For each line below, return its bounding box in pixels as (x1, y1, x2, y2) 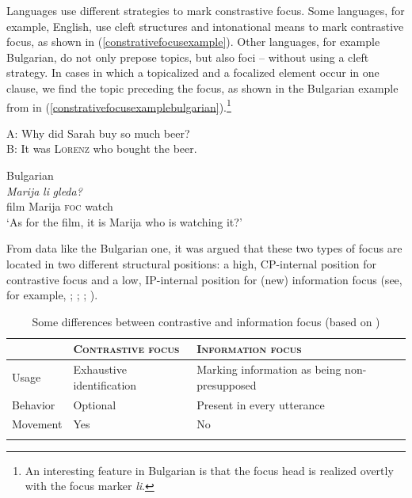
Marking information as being (196, 361, 341, 378)
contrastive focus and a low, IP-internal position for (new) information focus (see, (6, 271, 402, 287)
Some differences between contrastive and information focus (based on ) (32, 313, 380, 329)
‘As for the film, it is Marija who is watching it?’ (6, 213, 242, 230)
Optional (73, 396, 116, 412)
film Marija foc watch (6, 198, 113, 215)
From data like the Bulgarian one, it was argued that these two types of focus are (6, 240, 402, 257)
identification (73, 376, 137, 393)
